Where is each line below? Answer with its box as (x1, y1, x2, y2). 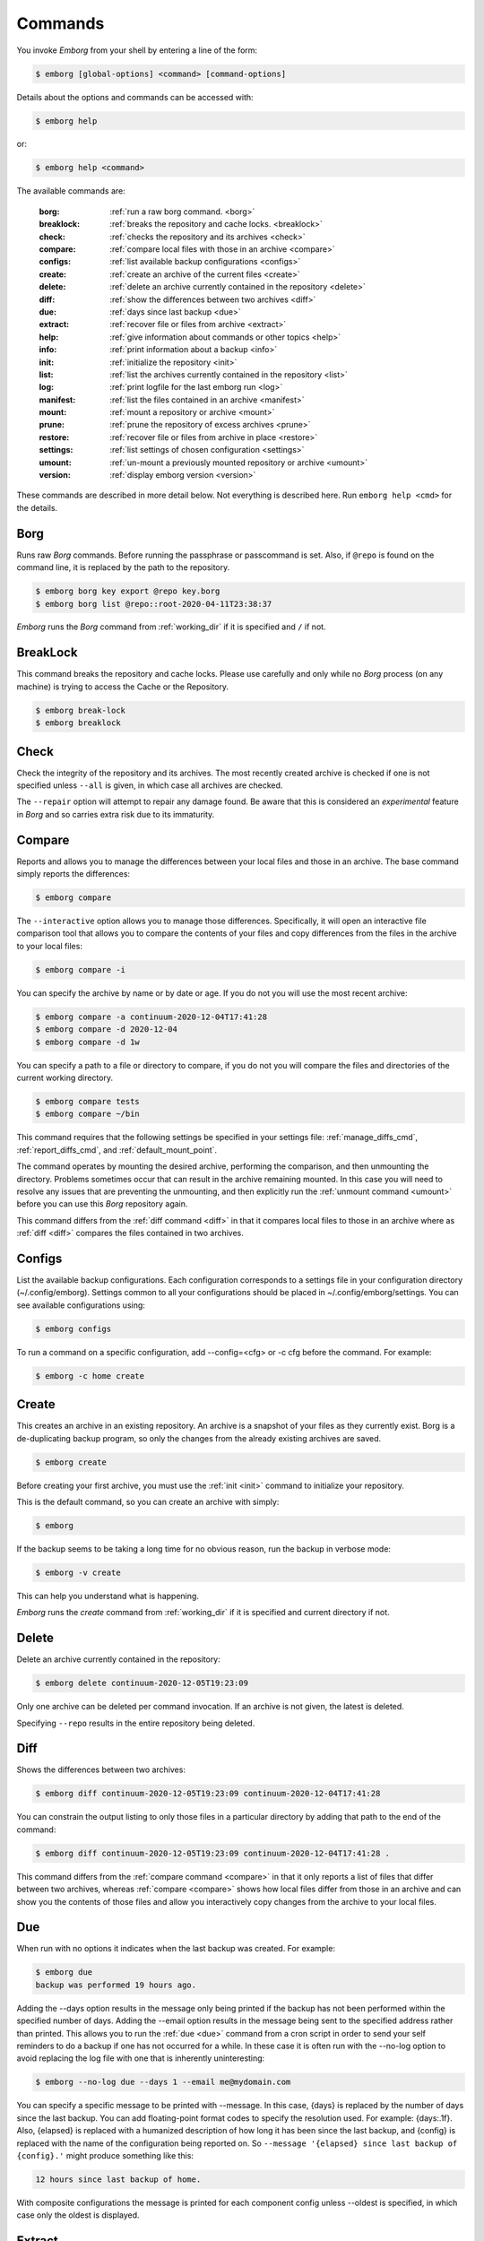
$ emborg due (35, 1968, 93, 1977)
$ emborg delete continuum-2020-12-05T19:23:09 (35, 1678, 248, 1689)
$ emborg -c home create (35, 1371, 145, 1380)
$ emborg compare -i (35, 965, 125, 974)
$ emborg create (35, 1457, 108, 1467)
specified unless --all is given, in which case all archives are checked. (16, 780, 283, 791)
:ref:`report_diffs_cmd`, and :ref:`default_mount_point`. (16, 1144, 218, 1155)
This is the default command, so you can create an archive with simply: (16, 1496, 280, 1507)
